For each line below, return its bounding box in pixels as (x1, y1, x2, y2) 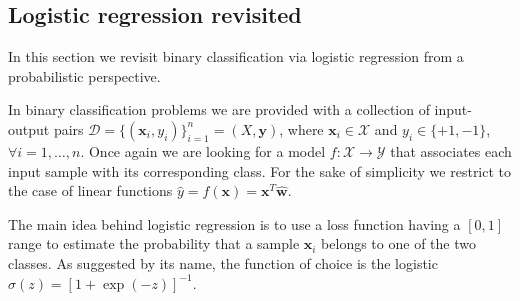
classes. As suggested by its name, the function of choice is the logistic (8, 252, 438, 273)
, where (279, 118, 324, 139)
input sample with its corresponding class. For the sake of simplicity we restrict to (8, 160, 512, 181)
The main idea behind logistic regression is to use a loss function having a (8, 213, 461, 234)
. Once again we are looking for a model (80, 140, 326, 161)
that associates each (390, 140, 512, 161)
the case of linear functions (8, 180, 173, 201)
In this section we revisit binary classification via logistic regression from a (8, 46, 464, 67)
